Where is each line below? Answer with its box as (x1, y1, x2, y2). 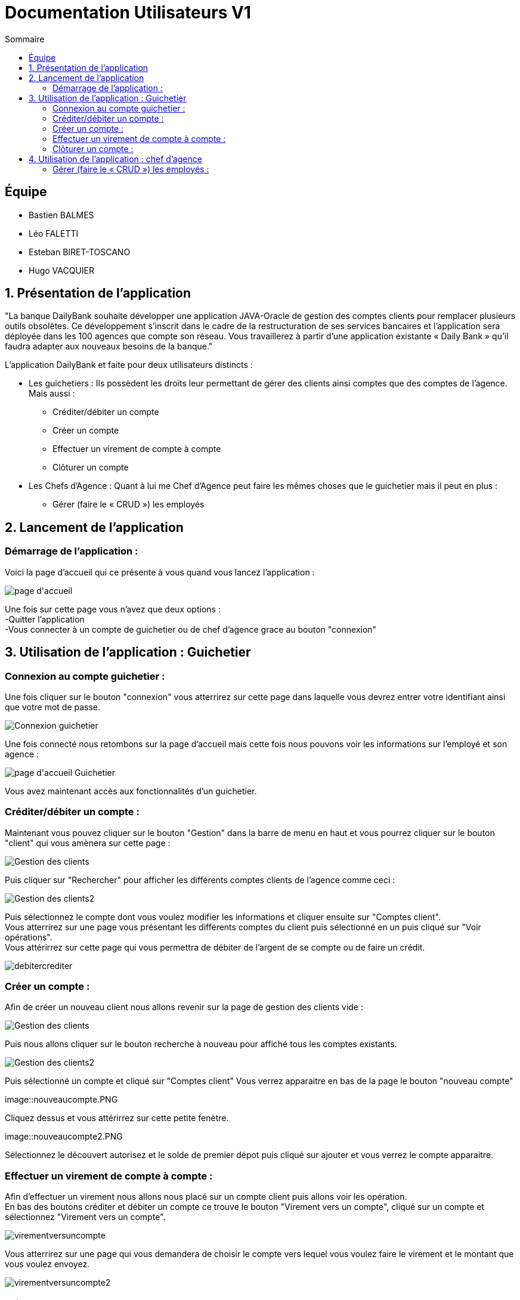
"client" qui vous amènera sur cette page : (5, 837, 171, 848)
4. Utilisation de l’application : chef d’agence (29, 153, 202, 164)
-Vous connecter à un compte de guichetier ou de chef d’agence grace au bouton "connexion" (5, 624, 377, 634)
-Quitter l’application (5, 614, 85, 624)
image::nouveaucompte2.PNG (5, 1131, 123, 1142)
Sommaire (5, 33, 45, 44)
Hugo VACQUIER (29, 265, 95, 276)
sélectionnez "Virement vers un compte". (5, 1212, 166, 1222)
